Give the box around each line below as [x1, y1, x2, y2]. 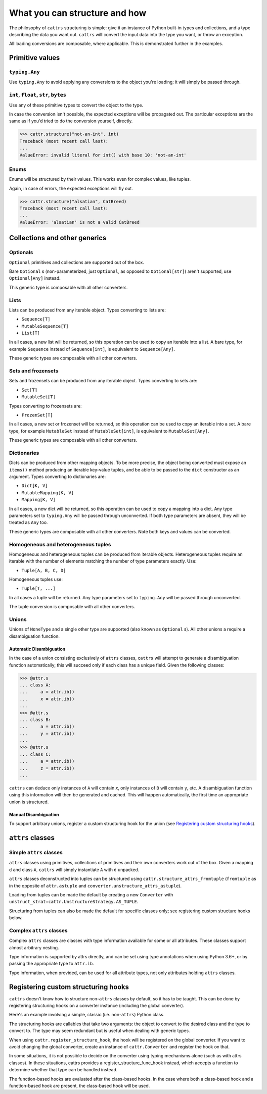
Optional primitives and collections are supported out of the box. [9, 259, 144, 265]
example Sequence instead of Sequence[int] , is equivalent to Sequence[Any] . [9, 346, 175, 352]
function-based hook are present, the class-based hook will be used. [9, 1083, 150, 1089]
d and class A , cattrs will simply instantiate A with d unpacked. [9, 867, 139, 873]
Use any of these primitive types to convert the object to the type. [9, 102, 143, 108]
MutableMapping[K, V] [21, 490, 74, 495]
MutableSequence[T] [21, 323, 69, 329]
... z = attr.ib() [19, 765, 75, 771]
